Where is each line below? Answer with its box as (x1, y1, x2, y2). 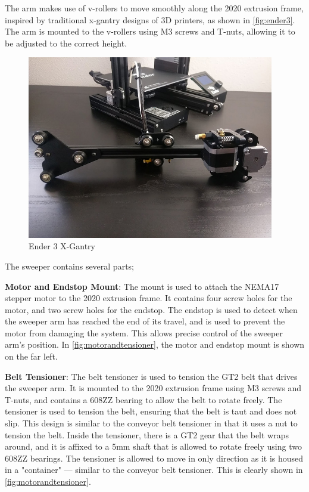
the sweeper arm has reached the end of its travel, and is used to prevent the (5, 315, 285, 327)
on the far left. (5, 350, 58, 363)
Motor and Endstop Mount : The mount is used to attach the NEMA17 (5, 280, 279, 292)
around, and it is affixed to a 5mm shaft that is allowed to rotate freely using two (5, 440, 302, 453)
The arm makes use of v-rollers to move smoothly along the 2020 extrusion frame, (5, 2, 304, 14)
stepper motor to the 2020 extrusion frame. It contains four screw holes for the (5, 292, 292, 304)
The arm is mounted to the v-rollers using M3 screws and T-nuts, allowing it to (5, 25, 295, 38)
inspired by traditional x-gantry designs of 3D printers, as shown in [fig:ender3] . (5, 13, 295, 26)
